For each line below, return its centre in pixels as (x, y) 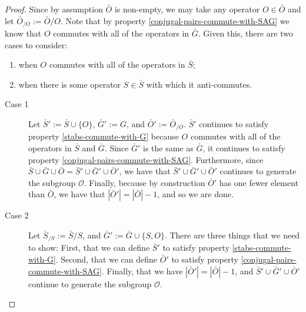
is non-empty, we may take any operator (187, 9)
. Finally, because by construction (144, 182)
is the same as (168, 148)
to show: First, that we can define (89, 248)
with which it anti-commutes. (199, 84)
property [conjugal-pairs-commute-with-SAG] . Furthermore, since (146, 159)
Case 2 (17, 215)
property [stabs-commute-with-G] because (104, 136)
